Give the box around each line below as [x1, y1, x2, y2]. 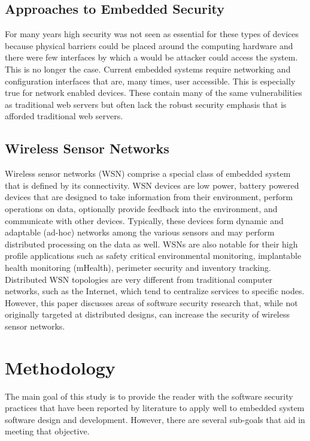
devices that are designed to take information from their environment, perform [5, 191, 293, 203]
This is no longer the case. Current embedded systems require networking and [5, 62, 291, 75]
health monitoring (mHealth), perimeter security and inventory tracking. [5, 261, 271, 273]
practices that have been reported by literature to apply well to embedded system [5, 401, 305, 414]
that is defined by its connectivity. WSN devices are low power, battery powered [5, 179, 299, 191]
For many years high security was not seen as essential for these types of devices [5, 28, 299, 40]
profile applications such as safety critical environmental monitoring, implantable [5, 249, 302, 262]
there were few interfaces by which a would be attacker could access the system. [5, 51, 298, 64]
